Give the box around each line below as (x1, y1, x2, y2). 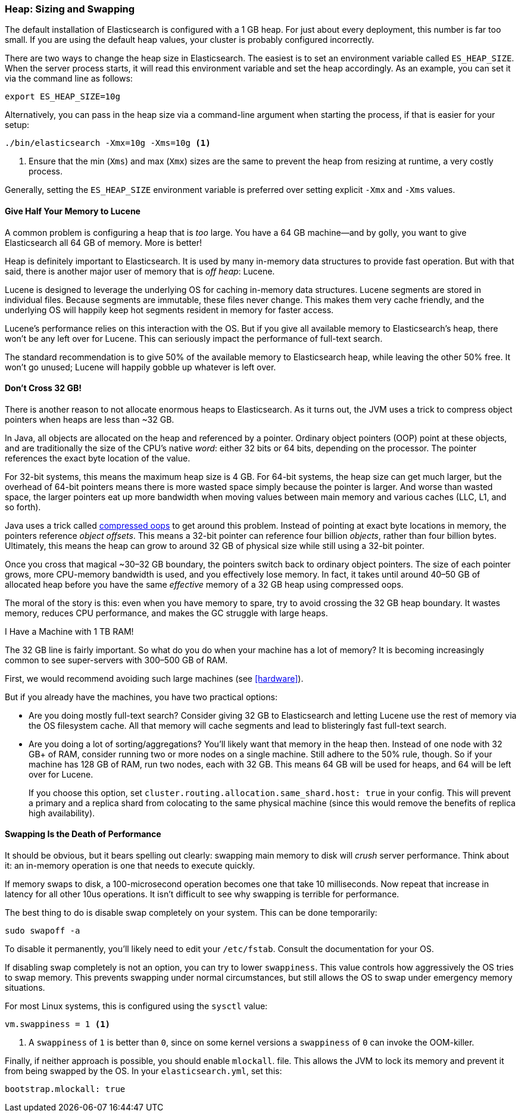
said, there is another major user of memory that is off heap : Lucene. (5, 266, 275, 276)
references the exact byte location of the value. (5, 453, 191, 463)
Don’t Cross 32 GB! (5, 383, 82, 394)
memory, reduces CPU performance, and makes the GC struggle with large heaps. (5, 607, 328, 618)
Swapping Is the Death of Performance (5, 829, 161, 840)
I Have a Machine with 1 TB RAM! (5, 626, 134, 636)
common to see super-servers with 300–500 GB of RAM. (5, 654, 228, 665)
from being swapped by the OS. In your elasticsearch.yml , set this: (5, 1066, 282, 1077)
